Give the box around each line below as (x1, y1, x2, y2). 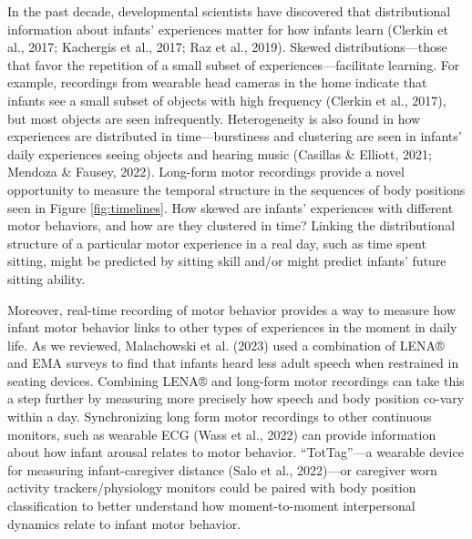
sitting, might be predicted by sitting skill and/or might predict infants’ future (7, 251, 446, 270)
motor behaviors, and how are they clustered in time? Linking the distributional (7, 216, 456, 235)
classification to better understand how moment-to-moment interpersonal (7, 496, 416, 515)
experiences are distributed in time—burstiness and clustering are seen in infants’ (7, 127, 462, 146)
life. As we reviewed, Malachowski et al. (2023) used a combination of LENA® (7, 335, 445, 354)
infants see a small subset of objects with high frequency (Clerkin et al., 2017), (7, 90, 446, 109)
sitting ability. (7, 269, 86, 288)
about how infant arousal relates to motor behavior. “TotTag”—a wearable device (7, 442, 464, 462)
